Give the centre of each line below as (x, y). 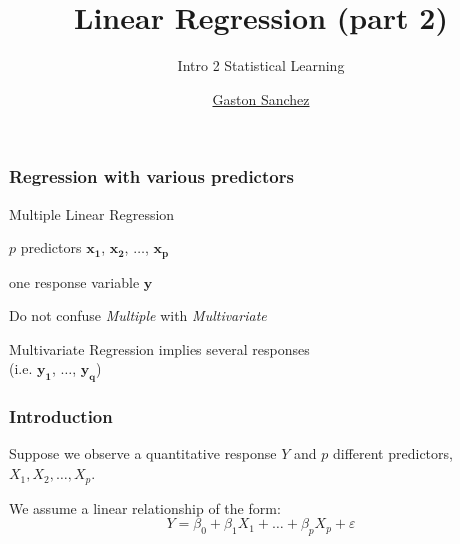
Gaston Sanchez (261, 98)
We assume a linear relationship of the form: (145, 507)
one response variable (74, 281)
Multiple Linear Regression (92, 213)
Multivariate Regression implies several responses (159, 348)
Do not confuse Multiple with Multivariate (138, 315)
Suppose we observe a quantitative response (143, 453)
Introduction (61, 416)
